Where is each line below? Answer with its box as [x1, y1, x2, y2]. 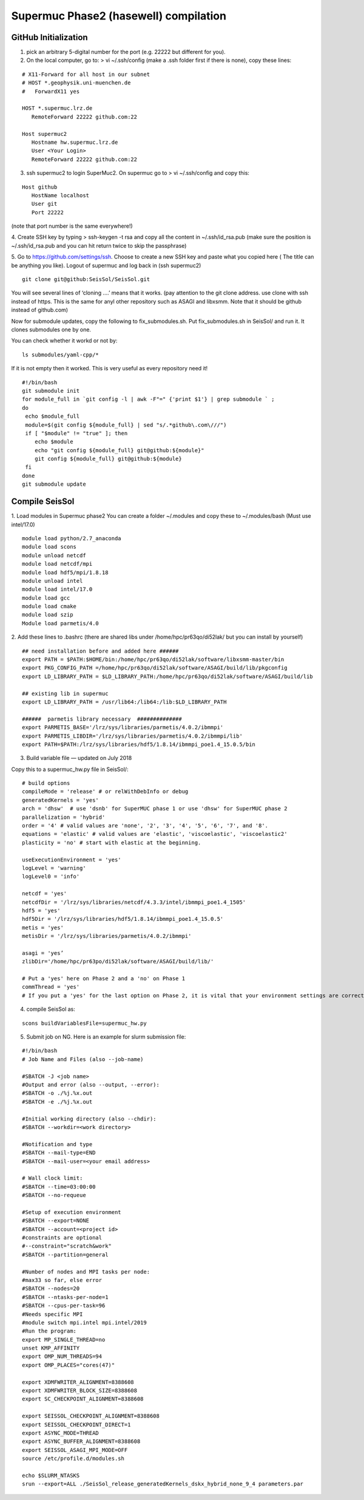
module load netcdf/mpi [22, 560, 93, 568]
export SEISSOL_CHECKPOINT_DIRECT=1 [22, 1421, 131, 1428]
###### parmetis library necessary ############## [22, 715, 182, 722]
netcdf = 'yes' [22, 890, 67, 897]
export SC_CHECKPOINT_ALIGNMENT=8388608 [22, 1396, 144, 1402]
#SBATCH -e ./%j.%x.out [22, 1098, 93, 1105]
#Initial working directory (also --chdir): [22, 1115, 157, 1122]
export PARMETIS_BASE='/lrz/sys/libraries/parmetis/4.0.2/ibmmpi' [22, 724, 224, 731]
